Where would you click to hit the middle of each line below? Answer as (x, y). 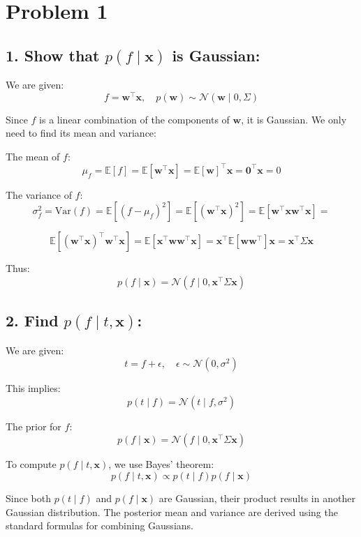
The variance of (39, 194)
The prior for (34, 426)
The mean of (33, 156)
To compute (31, 464)
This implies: (33, 388)
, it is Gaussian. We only (294, 119)
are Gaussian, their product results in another (257, 498)
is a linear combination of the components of (134, 119)
